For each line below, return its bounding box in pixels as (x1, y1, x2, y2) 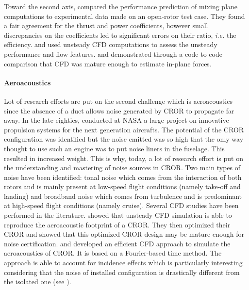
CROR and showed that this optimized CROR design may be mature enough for (4, 229, 244, 239)
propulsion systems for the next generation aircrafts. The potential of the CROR (4, 124, 244, 134)
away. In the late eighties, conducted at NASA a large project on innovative (4, 115, 229, 125)
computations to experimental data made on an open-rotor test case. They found (4, 11, 245, 21)
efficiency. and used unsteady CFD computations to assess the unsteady (4, 39, 217, 49)
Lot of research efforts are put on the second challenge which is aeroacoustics (4, 96, 232, 106)
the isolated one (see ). (4, 276, 71, 287)
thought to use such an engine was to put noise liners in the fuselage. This (4, 143, 225, 153)
